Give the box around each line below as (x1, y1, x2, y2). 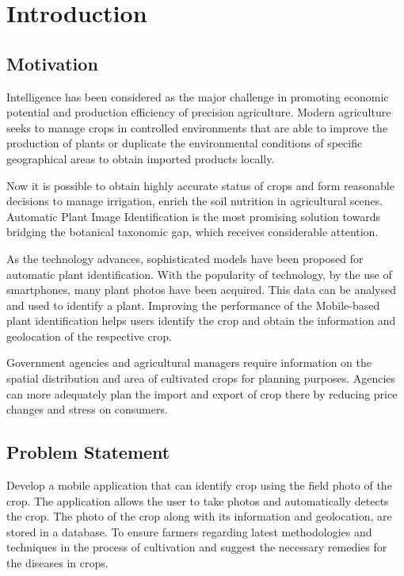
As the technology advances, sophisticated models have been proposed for (6, 250, 364, 266)
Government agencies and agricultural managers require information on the (6, 354, 372, 371)
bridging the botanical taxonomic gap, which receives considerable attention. (6, 223, 379, 240)
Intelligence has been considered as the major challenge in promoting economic (6, 88, 389, 105)
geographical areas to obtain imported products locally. (6, 150, 275, 166)
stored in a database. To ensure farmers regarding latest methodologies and (6, 523, 372, 540)
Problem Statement (6, 440, 170, 464)
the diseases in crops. (6, 555, 109, 571)
